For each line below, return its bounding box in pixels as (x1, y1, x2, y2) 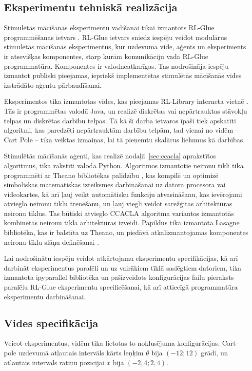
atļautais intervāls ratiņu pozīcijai (4, 357, 104, 367)
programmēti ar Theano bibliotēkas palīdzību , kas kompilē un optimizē (4, 170, 218, 180)
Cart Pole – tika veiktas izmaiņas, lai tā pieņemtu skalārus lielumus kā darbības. (4, 134, 245, 144)
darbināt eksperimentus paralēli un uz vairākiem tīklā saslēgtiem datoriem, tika (4, 262, 242, 273)
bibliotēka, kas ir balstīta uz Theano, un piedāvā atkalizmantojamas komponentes (4, 227, 249, 237)
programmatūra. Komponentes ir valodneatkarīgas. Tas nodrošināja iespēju (4, 60, 229, 71)
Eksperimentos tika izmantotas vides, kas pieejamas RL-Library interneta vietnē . (4, 96, 249, 106)
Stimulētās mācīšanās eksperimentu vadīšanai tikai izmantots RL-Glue (4, 22, 214, 33)
